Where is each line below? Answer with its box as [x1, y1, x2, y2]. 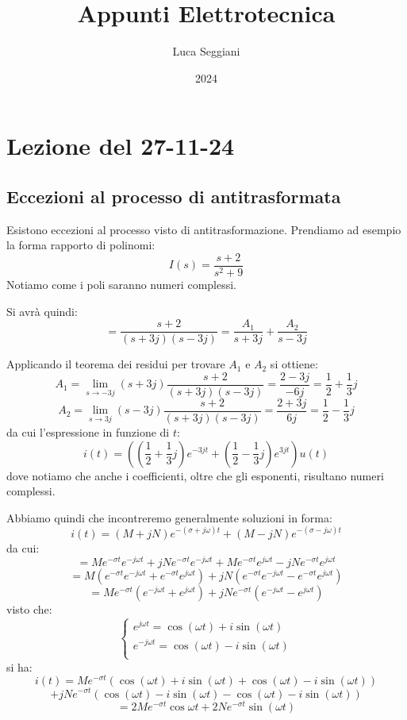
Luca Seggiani [172, 43, 240, 60]
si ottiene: [270, 356, 318, 372]
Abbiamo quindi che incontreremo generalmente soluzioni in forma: [6, 509, 332, 526]
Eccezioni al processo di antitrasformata [6, 183, 341, 208]
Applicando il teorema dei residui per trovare [6, 356, 225, 372]
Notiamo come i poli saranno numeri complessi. [6, 275, 237, 292]
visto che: [6, 601, 52, 618]
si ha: [6, 658, 33, 675]
